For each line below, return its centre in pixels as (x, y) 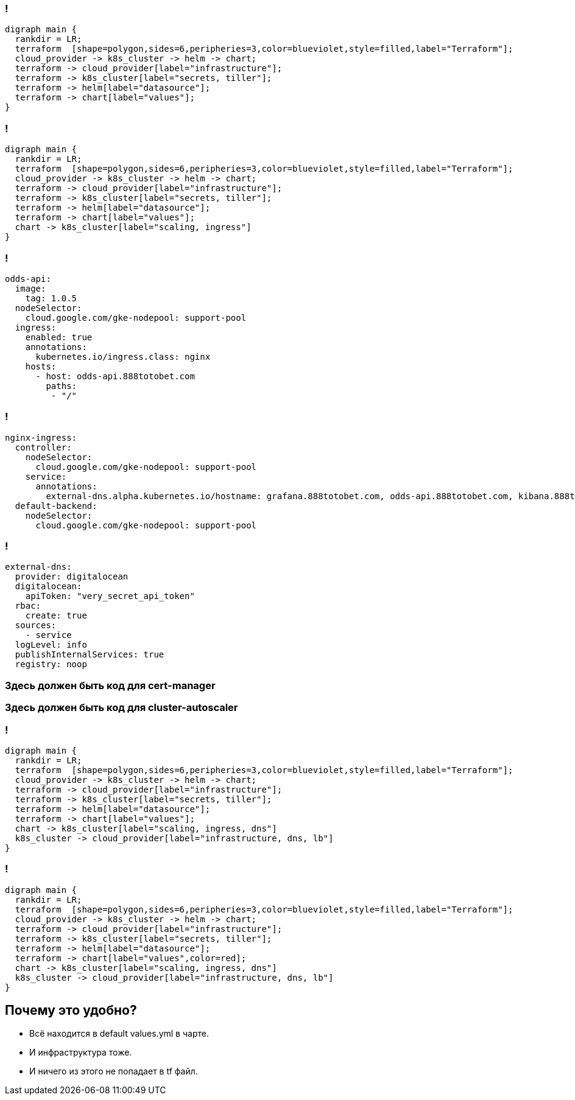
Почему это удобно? (71, 1011)
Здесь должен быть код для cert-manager (110, 685)
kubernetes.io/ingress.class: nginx (123, 356)
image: (30, 288)
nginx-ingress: (41, 437)
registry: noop (51, 664)
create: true (56, 616)
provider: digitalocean (72, 577)
